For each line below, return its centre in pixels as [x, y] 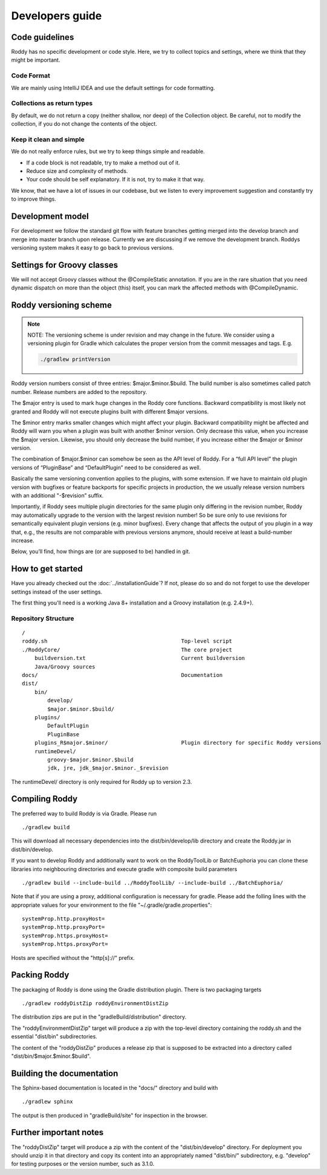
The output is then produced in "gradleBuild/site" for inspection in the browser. [109, 1115]
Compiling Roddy [44, 799]
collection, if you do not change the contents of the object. [84, 124]
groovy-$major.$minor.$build [91, 759]
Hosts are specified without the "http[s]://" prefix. [73, 957]
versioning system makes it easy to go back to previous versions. [92, 247]
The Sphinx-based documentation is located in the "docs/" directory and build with [115, 1087]
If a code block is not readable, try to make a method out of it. [103, 163]
